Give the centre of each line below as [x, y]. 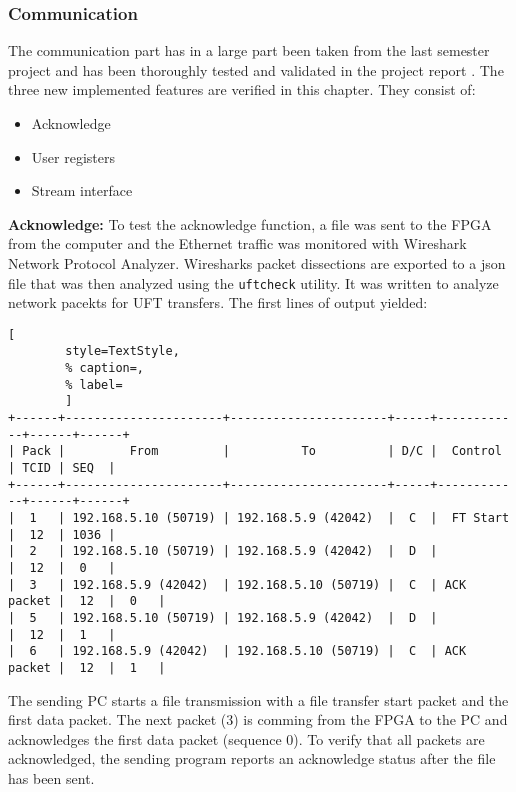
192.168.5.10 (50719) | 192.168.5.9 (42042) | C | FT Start [291, 518]
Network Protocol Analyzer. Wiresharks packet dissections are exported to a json [257, 262]
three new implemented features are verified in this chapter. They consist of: [242, 89]
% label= [94, 384]
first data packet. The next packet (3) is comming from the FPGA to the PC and [258, 719]
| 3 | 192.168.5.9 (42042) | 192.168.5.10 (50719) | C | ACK [237, 584]
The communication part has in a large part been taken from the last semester [249, 50]
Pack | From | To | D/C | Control [262, 451]
